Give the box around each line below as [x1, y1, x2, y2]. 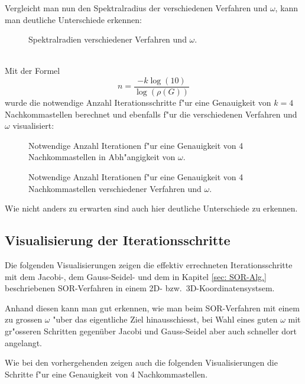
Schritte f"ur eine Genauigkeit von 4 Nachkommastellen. [5, 367, 208, 380]
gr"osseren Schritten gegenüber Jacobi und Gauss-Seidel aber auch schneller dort [5, 324, 297, 337]
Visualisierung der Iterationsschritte [5, 231, 231, 249]
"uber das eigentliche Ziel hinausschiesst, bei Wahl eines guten [53, 313, 278, 326]
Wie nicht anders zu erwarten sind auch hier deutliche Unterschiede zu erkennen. [5, 202, 298, 214]
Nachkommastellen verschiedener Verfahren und [28, 182, 202, 194]
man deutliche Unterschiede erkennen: [5, 13, 142, 25]
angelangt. [5, 336, 43, 349]
